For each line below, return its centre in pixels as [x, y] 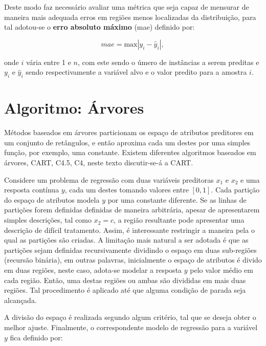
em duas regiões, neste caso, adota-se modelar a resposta [93, 270]
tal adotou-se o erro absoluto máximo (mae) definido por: [99, 27]
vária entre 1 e [48, 62]
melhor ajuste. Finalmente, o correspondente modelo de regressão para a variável [131, 327]
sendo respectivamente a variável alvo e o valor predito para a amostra [136, 72]
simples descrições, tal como [48, 220]
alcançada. [20, 300]
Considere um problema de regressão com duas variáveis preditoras [109, 179]
